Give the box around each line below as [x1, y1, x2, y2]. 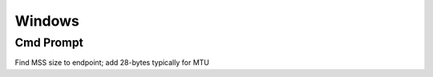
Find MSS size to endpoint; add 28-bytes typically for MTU [14, 58, 210, 67]
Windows [14, 12, 79, 30]
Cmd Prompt [14, 35, 83, 50]
